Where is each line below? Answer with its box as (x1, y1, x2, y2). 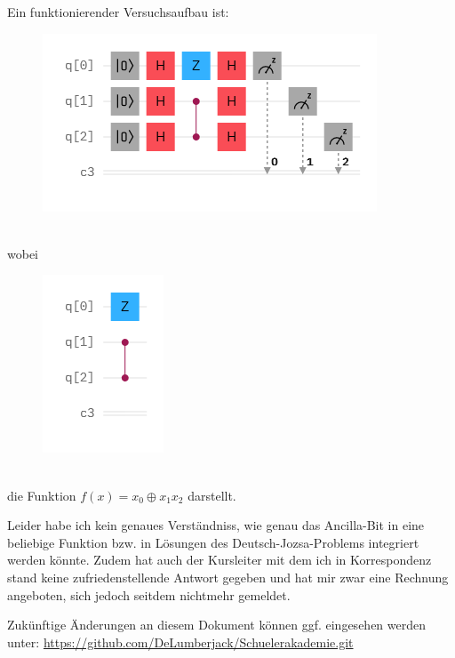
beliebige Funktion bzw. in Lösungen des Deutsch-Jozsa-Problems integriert (7, 533, 419, 551)
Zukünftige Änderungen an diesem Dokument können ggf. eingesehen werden (7, 615, 427, 634)
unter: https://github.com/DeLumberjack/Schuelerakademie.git (7, 632, 354, 651)
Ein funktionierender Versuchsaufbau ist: (7, 3, 229, 20)
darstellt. (188, 485, 236, 504)
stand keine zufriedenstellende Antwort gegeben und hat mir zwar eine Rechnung (7, 567, 449, 586)
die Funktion (7, 485, 76, 504)
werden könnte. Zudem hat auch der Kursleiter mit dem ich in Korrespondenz (7, 550, 432, 569)
